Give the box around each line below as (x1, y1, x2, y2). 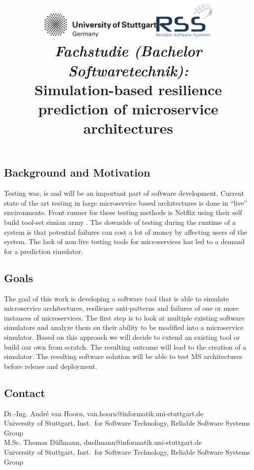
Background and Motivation (4, 165, 150, 180)
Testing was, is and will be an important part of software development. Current (4, 188, 245, 198)
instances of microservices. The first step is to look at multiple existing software (4, 312, 245, 323)
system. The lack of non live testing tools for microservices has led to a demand (4, 236, 245, 247)
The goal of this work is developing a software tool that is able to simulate (4, 293, 229, 303)
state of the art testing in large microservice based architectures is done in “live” (4, 197, 248, 208)
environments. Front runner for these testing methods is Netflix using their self (4, 207, 242, 217)
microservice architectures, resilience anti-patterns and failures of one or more (4, 303, 239, 313)
